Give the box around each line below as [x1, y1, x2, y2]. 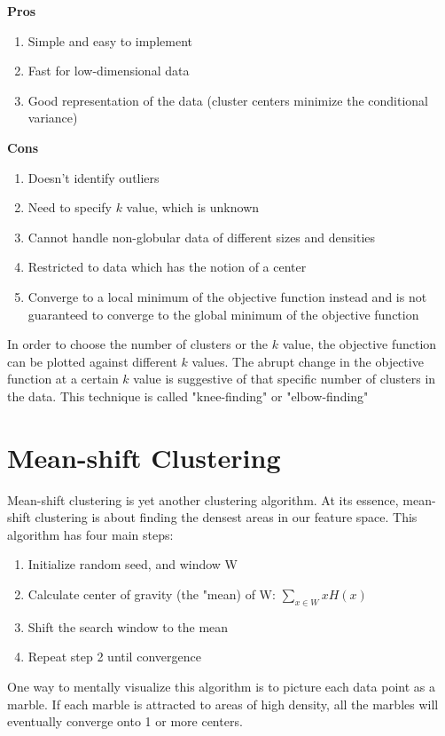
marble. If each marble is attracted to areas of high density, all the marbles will [7, 694, 439, 713]
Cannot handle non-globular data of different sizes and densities [27, 227, 376, 246]
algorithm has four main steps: [7, 525, 174, 543]
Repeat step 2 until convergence [27, 647, 201, 666]
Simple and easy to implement [27, 31, 192, 50]
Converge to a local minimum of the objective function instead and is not [27, 287, 427, 305]
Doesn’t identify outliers [27, 168, 160, 186]
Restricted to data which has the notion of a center [27, 257, 307, 276]
